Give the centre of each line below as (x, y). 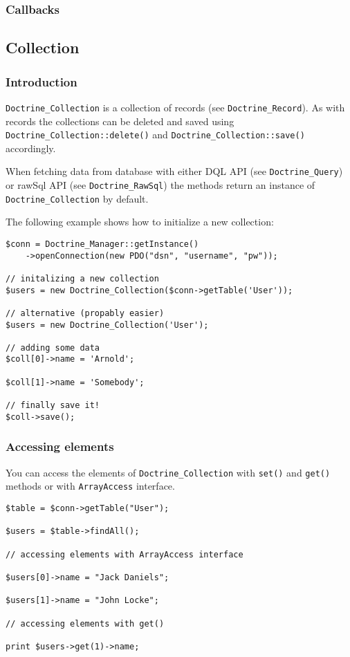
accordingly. (31, 148)
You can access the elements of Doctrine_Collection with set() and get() (168, 472)
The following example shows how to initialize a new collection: (140, 222)
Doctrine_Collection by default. (77, 198)
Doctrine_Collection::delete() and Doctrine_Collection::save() (155, 135)
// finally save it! (53, 406)
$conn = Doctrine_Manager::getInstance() (102, 244)
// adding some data (53, 348)
